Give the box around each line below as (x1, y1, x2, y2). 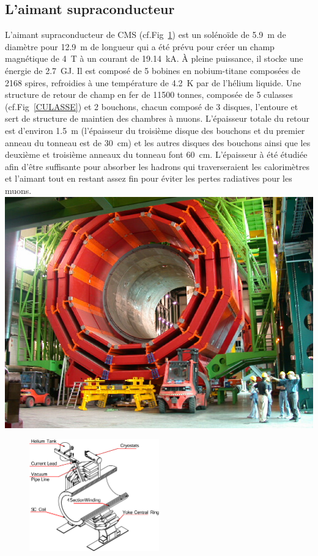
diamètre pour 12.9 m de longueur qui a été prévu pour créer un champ (5, 40, 275, 53)
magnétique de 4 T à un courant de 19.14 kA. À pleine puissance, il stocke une (5, 52, 303, 65)
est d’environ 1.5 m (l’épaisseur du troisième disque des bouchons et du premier (5, 124, 305, 136)
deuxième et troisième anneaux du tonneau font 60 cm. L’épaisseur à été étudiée (5, 148, 308, 161)
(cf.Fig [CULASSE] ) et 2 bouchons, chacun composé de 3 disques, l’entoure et (5, 100, 298, 113)
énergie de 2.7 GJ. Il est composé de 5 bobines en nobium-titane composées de (5, 64, 300, 76)
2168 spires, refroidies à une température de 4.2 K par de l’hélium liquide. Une (5, 76, 301, 89)
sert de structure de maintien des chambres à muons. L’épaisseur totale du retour (5, 112, 309, 125)
